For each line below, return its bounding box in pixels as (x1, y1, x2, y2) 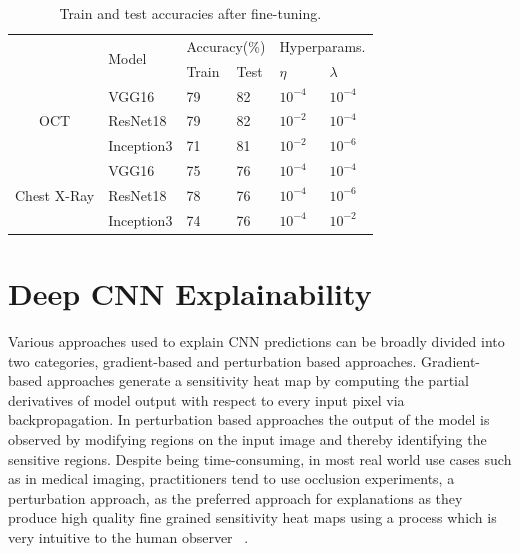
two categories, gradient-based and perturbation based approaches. (8, 350, 417, 371)
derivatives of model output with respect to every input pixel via (8, 389, 405, 410)
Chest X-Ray (15, 184, 95, 205)
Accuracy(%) (186, 35, 266, 56)
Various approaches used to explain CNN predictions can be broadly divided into (8, 330, 505, 351)
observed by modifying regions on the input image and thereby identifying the (8, 428, 487, 449)
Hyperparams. (279, 35, 366, 56)
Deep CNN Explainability (8, 273, 372, 314)
